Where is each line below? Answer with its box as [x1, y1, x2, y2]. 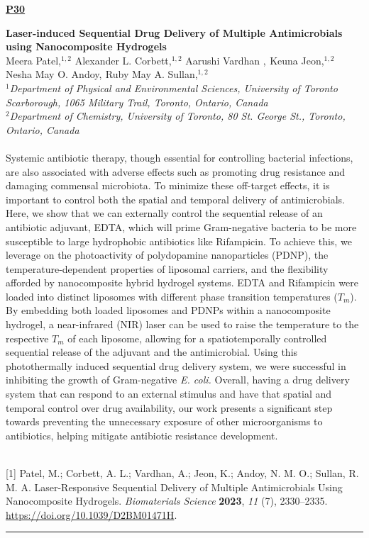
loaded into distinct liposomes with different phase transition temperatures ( [6, 288, 338, 303]
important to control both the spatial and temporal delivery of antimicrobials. [6, 191, 345, 206]
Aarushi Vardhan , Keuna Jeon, [185, 52, 324, 67]
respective [6, 330, 49, 345]
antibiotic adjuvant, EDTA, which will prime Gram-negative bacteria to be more [6, 219, 357, 234]
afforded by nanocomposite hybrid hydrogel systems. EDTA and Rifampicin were [6, 275, 358, 290]
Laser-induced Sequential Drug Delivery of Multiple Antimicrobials [6, 25, 343, 40]
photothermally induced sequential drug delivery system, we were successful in [6, 358, 346, 373]
